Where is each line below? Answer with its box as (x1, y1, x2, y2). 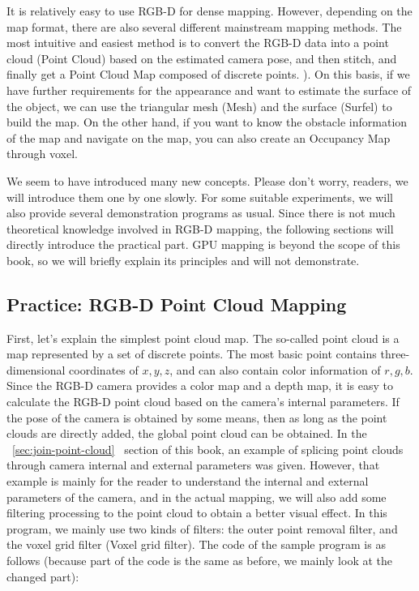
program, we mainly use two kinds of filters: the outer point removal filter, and (6, 520, 398, 537)
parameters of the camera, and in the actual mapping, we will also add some (6, 488, 387, 505)
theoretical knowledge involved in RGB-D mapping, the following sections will (6, 220, 394, 237)
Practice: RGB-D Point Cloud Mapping (6, 291, 347, 316)
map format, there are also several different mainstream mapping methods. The (6, 18, 402, 35)
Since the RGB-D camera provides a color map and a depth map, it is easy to (6, 377, 393, 394)
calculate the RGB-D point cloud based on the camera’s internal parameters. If (6, 393, 400, 410)
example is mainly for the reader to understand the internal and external (6, 473, 369, 490)
